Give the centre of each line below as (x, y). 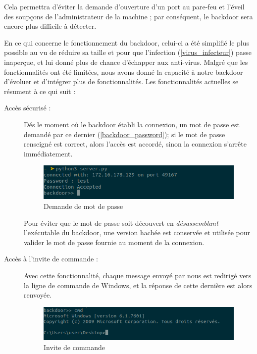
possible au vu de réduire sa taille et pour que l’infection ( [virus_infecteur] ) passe (128, 52)
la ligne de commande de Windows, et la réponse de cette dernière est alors (138, 285)
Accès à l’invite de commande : (51, 259)
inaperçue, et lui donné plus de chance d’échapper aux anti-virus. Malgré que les (126, 62)
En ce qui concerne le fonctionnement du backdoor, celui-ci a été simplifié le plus (127, 42)
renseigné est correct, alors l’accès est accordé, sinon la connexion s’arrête (135, 144)
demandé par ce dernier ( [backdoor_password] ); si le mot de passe (125, 134)
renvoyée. (38, 295)
